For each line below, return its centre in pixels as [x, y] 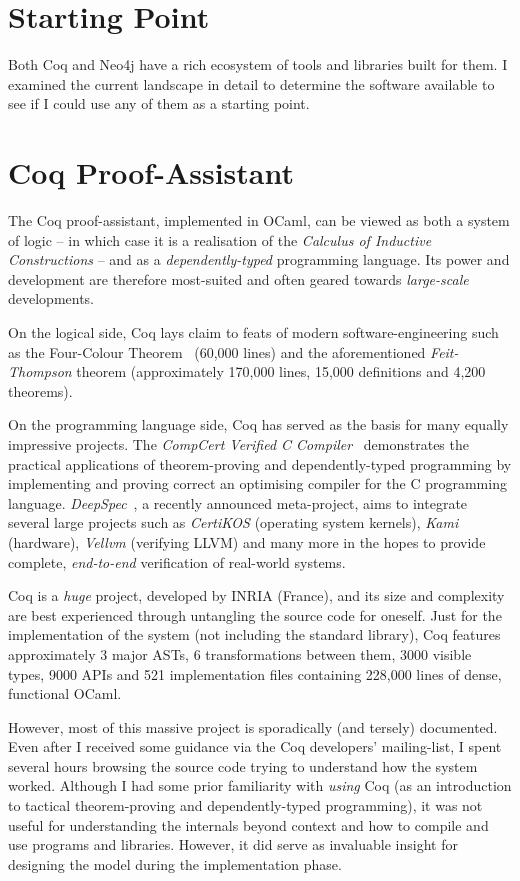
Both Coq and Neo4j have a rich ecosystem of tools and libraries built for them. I [258, 64]
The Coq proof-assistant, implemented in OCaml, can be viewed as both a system [259, 220]
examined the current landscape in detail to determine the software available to [251, 83]
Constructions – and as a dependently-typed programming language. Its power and [259, 259]
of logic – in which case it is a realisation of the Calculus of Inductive [220, 239]
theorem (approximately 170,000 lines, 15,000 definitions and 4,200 [281, 371]
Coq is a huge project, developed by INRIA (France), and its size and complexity [256, 595]
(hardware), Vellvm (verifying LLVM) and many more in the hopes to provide [247, 541]
